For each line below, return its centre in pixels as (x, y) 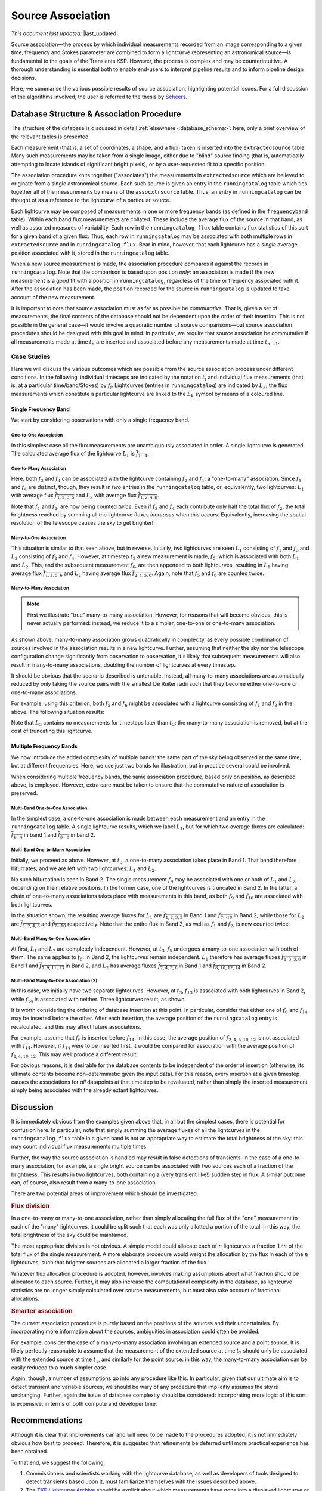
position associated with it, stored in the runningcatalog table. (90, 253)
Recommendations (47, 1420)
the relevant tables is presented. (51, 137)
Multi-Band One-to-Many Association (51, 850)
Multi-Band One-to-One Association (49, 808)
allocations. (25, 1298)
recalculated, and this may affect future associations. (76, 1026)
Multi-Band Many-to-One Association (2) (54, 980)
